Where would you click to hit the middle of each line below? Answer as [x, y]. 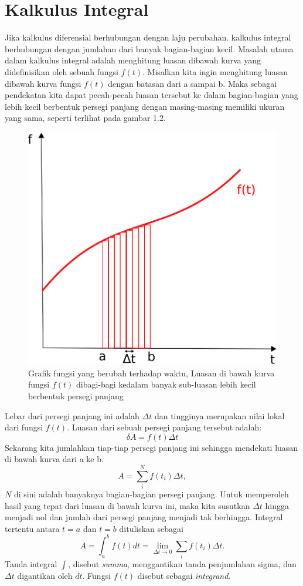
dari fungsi [24, 427]
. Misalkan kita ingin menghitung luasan [215, 71]
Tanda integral [31, 564]
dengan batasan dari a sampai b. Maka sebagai [193, 83]
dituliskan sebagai [151, 528]
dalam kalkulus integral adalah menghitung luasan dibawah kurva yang [133, 60]
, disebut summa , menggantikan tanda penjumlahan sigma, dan [182, 564]
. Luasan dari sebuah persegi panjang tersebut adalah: [164, 427]
